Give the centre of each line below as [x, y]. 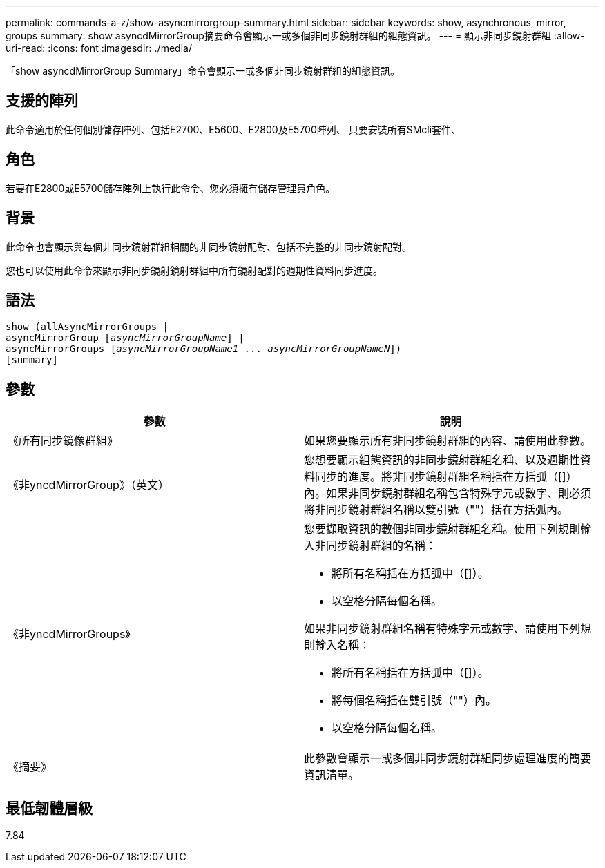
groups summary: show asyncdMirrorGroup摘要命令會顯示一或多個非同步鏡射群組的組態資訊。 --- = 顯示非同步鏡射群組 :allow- [295, 36]
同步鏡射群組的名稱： [382, 546]
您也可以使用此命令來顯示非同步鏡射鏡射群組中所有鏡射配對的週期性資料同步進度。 [194, 270]
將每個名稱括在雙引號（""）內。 [414, 701]
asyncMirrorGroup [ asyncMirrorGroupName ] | [125, 338]
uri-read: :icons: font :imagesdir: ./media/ [99, 48]
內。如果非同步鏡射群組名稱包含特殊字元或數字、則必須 [448, 493]
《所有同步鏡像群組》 [63, 441]
